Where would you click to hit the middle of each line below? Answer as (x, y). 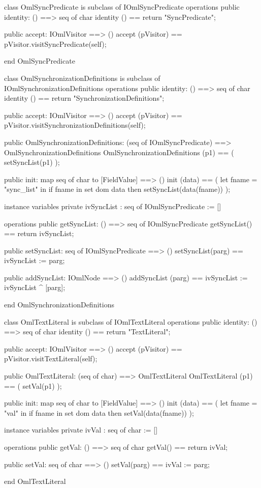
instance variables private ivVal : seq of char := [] (81, 430)
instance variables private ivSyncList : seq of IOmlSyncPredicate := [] (113, 206)
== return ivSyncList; (39, 233)
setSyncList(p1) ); (32, 162)
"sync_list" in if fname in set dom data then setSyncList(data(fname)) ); (117, 189)
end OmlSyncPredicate (40, 61)
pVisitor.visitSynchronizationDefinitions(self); (75, 125)
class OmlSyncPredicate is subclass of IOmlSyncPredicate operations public (122, 7)
